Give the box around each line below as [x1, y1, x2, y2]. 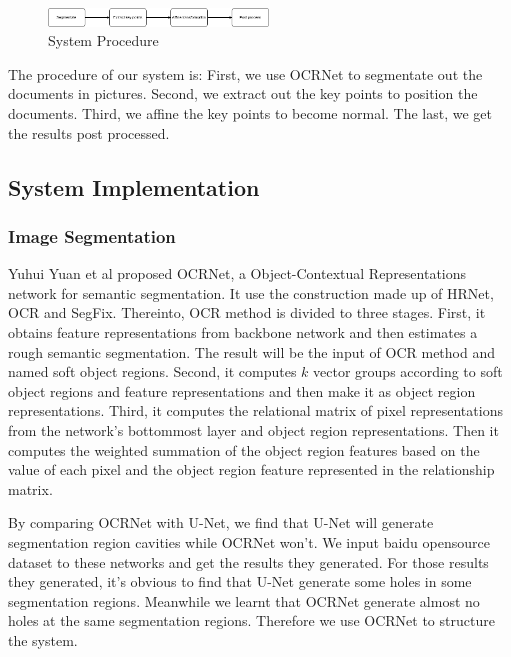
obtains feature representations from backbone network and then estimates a [8, 322, 478, 343]
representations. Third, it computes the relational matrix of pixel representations [8, 400, 503, 421]
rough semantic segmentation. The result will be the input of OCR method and [8, 341, 496, 362]
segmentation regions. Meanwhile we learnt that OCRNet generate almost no [8, 590, 480, 611]
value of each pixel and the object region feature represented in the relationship [8, 459, 495, 480]
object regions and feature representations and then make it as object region [8, 380, 476, 401]
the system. [8, 629, 78, 650]
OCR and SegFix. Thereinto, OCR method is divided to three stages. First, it [8, 302, 486, 323]
